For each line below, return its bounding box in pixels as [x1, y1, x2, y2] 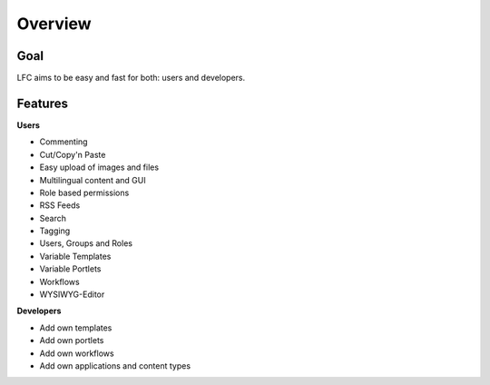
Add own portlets [39, 335, 104, 346]
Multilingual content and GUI [39, 174, 146, 185]
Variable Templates [39, 251, 112, 262]
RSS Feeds [39, 200, 81, 211]
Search [39, 212, 67, 223]
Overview [16, 14, 92, 34]
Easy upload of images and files [39, 162, 159, 173]
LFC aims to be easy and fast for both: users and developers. [16, 73, 246, 84]
